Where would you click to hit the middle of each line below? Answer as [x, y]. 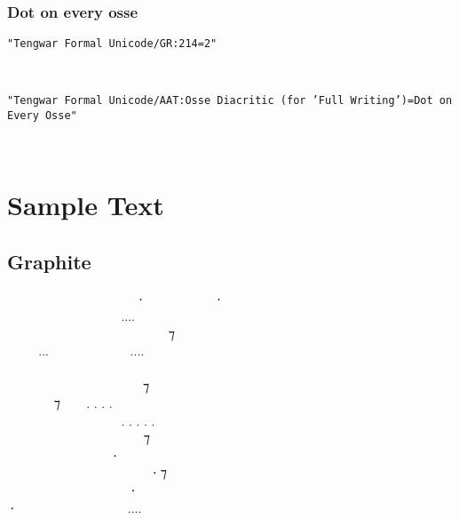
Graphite [49, 261]
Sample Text [86, 205]
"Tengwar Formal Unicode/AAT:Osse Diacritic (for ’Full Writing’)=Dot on [230, 101]
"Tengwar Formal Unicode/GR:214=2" [112, 43]
